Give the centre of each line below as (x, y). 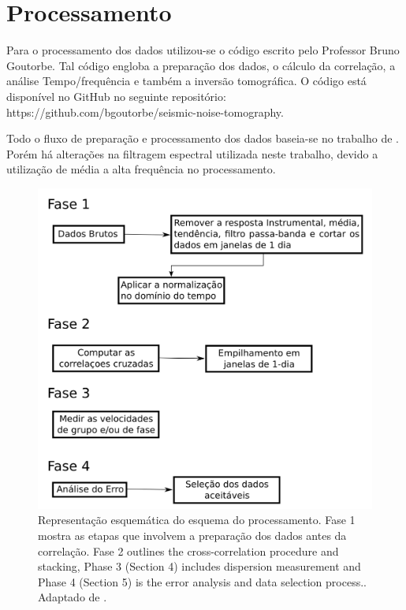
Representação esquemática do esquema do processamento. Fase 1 (197, 520)
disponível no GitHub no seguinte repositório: (116, 96)
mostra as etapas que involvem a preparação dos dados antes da (192, 536)
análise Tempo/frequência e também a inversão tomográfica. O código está (186, 81)
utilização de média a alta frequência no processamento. (141, 169)
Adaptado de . (73, 597)
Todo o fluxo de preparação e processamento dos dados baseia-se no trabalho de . (203, 138)
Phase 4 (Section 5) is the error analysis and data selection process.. (202, 581)
